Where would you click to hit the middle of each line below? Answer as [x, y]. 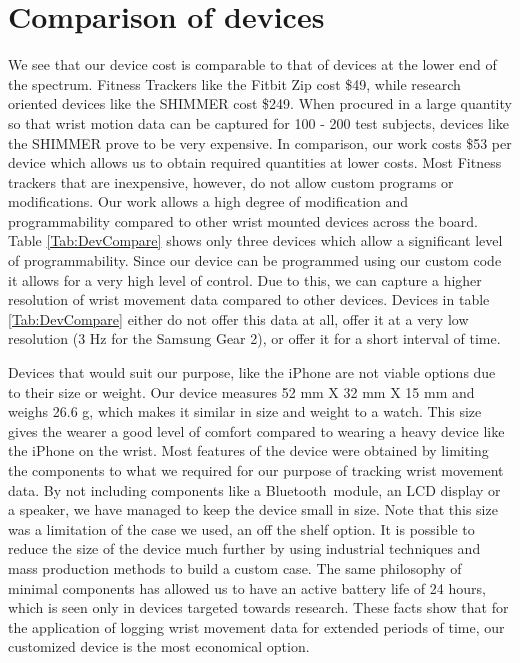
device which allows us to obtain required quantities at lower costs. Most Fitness [255, 162]
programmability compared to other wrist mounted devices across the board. [243, 220]
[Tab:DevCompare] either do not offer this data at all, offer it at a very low [238, 318]
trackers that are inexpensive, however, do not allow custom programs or [231, 181]
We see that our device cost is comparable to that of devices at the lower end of [252, 64]
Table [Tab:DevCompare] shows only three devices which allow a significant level [255, 240]
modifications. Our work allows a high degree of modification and [208, 201]
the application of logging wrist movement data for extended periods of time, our [256, 626]
